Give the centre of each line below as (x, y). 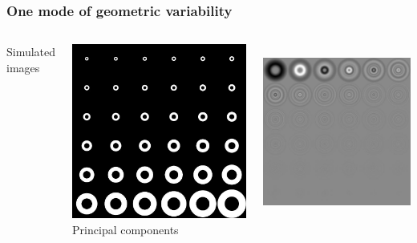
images (23, 67)
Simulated (31, 52)
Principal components (126, 229)
